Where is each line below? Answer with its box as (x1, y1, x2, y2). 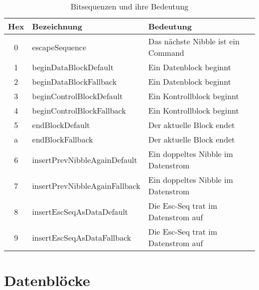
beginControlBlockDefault (32, 90, 123, 102)
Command (148, 47, 184, 58)
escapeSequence (32, 41, 87, 53)
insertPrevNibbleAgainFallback (32, 179, 140, 191)
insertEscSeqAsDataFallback (32, 231, 131, 243)
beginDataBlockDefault (32, 61, 114, 73)
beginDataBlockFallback (32, 76, 117, 87)
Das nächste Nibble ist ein (148, 35, 240, 47)
